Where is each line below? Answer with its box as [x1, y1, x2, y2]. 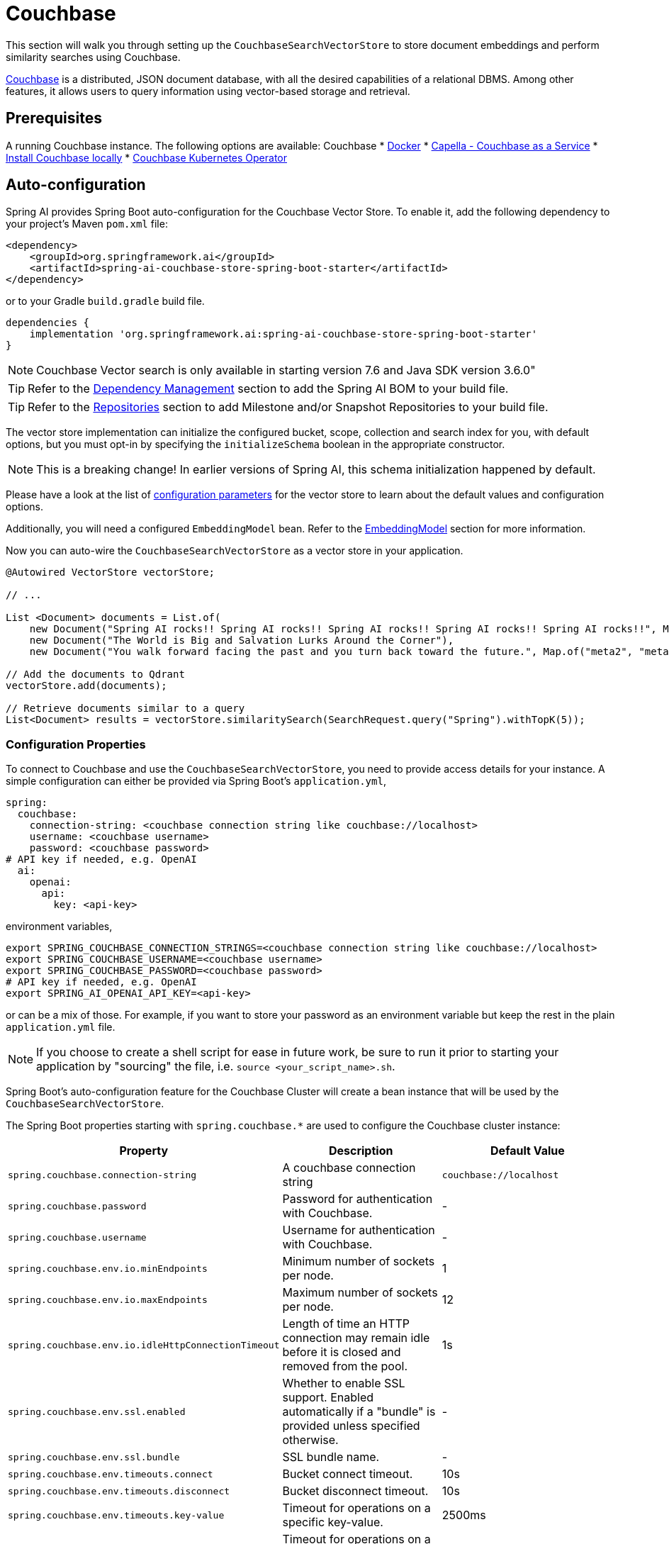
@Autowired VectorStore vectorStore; [6, 566, 215, 578]
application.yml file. [6, 1021, 116, 1034]
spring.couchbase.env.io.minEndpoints [8, 1263, 208, 1274]
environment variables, [6, 920, 113, 933]
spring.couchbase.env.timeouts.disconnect [8, 1485, 230, 1497]
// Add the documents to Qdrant [6, 668, 185, 681]
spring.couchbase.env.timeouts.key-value [8, 1509, 225, 1521]
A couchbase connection [282, 1160, 416, 1175]
